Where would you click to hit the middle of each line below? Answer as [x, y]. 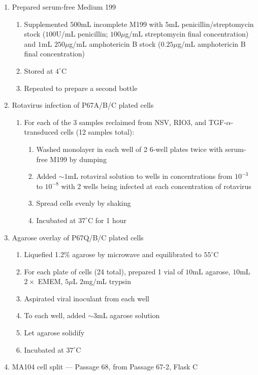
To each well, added [55, 315]
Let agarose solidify [54, 333]
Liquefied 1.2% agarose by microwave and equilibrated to [113, 254]
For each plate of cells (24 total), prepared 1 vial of [104, 271]
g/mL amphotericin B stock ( [115, 43]
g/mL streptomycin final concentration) [187, 34]
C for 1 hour [107, 220]
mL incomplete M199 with [122, 24]
